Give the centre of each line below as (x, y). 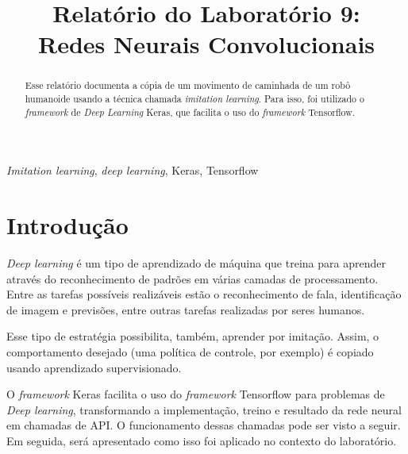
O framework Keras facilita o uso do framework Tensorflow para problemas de (196, 394)
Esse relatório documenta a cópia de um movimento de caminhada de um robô (188, 85)
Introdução (67, 225)
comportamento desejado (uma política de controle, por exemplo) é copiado (190, 352)
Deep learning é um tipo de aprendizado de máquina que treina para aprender (196, 263)
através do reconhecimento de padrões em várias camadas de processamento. (192, 278)
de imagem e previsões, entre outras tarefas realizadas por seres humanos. (186, 309)
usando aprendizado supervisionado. (94, 367)
